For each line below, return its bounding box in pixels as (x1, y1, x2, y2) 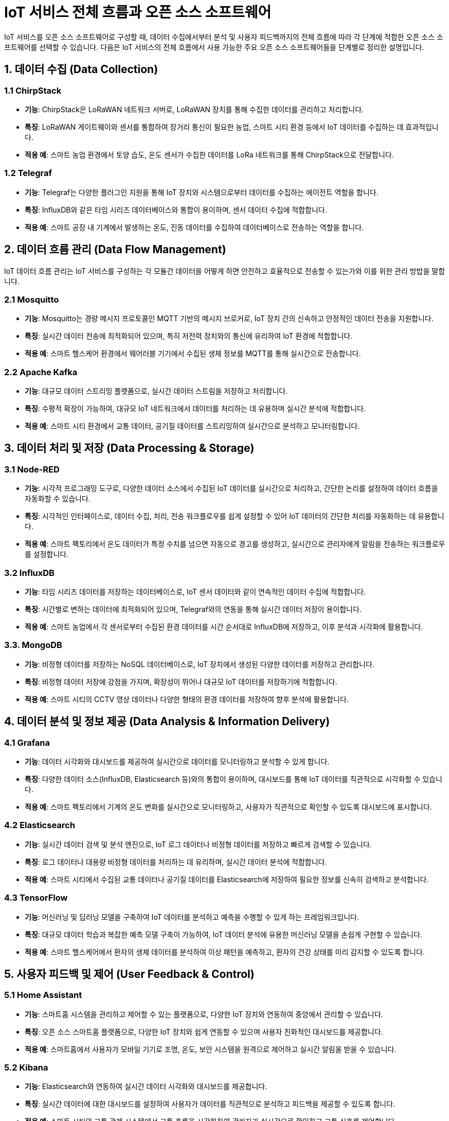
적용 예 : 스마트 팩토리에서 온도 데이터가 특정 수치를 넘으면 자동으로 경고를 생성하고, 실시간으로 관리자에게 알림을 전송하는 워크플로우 (25, 539, 445, 549)
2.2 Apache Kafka (4, 366, 78, 377)
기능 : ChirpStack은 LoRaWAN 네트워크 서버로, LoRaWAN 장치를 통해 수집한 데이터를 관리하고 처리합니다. (25, 104, 364, 114)
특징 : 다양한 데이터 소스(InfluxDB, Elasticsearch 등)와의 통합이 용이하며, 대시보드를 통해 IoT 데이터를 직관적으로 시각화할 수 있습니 (25, 775, 442, 783)
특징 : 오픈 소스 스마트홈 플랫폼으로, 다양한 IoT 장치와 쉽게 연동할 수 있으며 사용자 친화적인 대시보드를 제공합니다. (25, 1027, 383, 1036)
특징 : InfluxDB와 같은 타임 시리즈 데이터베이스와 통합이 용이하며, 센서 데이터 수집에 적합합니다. (25, 205, 327, 214)
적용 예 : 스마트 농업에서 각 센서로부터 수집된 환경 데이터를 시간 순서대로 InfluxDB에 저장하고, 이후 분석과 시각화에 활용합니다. (25, 622, 423, 632)
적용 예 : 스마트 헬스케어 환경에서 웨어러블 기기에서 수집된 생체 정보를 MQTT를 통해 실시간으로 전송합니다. (25, 349, 361, 358)
